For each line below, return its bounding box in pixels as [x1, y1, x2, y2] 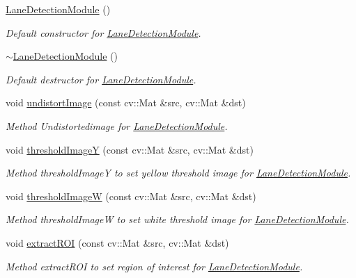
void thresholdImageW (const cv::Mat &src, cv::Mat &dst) [6, 188, 256, 203]
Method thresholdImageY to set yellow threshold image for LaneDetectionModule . [6, 165, 351, 180]
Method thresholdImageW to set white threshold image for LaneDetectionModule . [6, 212, 349, 227]
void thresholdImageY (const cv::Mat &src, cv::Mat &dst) [6, 142, 254, 156]
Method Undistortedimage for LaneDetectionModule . [6, 118, 228, 133]
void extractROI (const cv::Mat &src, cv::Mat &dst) [6, 235, 229, 250]
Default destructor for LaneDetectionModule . [6, 72, 196, 86]
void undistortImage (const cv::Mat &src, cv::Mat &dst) [6, 95, 246, 110]
